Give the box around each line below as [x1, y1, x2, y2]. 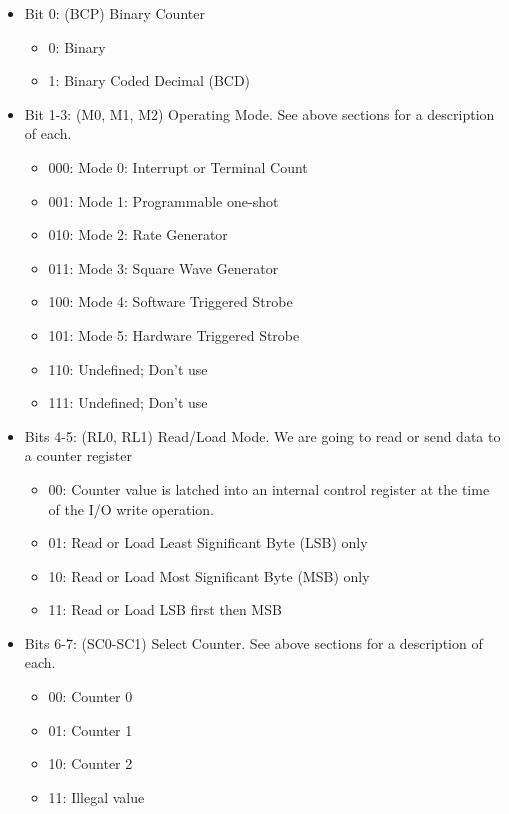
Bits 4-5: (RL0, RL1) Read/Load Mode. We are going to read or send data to [24, 425, 501, 446]
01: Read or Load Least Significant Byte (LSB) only [48, 532, 368, 553]
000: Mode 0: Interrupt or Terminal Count [48, 156, 308, 177]
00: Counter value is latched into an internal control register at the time [48, 478, 490, 499]
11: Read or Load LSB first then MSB [48, 599, 282, 620]
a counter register [24, 445, 132, 466]
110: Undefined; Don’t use [48, 358, 208, 379]
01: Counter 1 [48, 719, 133, 740]
